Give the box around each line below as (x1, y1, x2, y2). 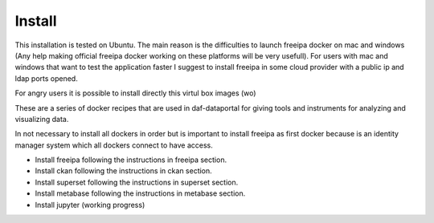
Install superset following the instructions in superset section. (35, 177, 239, 187)
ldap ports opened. (14, 73, 78, 83)
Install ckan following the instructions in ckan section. (35, 166, 212, 176)
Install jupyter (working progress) (35, 200, 145, 209)
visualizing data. (14, 114, 69, 124)
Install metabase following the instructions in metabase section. (35, 189, 246, 198)
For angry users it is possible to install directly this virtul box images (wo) (14, 88, 256, 98)
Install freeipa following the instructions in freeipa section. (35, 155, 227, 164)
